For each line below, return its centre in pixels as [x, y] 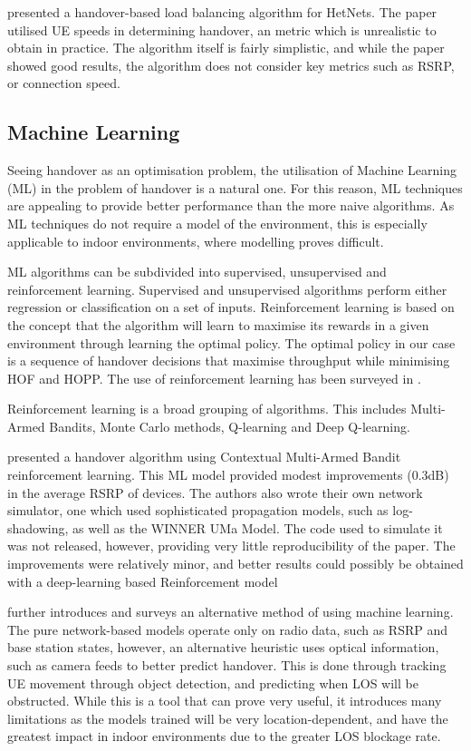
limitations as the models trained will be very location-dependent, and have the [228, 718]
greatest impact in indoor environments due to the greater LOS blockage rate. [224, 736]
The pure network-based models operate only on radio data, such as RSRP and [227, 629]
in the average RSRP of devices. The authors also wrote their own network [215, 492]
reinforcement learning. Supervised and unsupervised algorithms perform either [227, 289]
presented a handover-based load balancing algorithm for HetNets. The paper [222, 12]
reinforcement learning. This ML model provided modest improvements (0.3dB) [228, 475]
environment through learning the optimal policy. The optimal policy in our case [231, 342]
